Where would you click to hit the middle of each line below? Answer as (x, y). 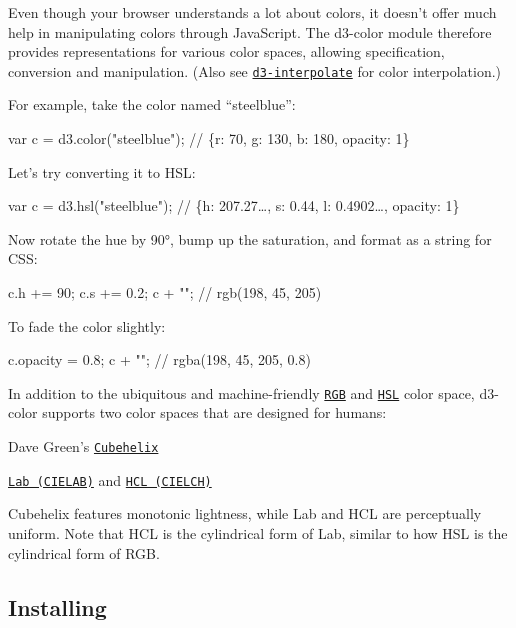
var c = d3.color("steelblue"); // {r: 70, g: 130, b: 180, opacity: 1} (209, 138)
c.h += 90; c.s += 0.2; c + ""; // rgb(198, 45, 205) (165, 292)
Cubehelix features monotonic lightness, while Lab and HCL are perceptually (245, 513)
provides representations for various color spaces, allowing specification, (226, 51)
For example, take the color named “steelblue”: (152, 104)
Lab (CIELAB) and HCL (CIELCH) (110, 479)
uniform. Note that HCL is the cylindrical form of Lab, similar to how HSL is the (258, 532)
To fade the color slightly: (87, 325)
